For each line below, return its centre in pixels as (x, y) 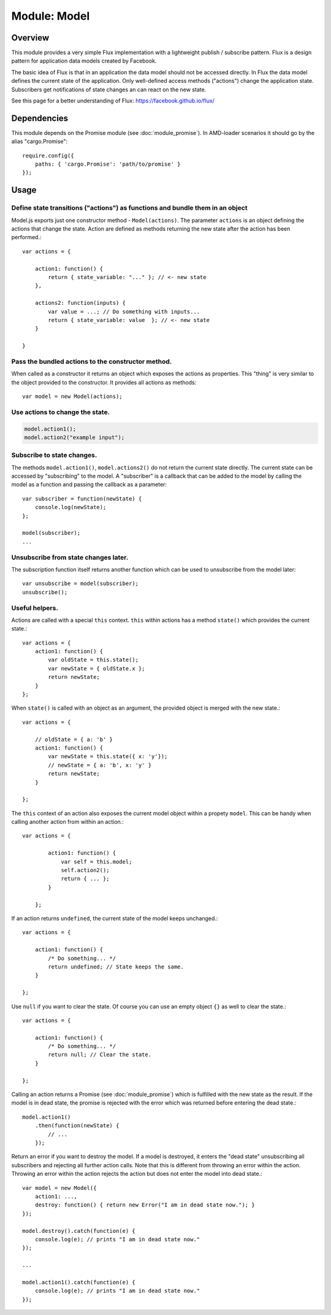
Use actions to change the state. (61, 412)
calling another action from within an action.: (67, 822)
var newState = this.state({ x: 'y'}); (108, 757)
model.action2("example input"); (74, 437)
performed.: (26, 237)
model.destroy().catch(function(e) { (79, 1231)
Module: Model (51, 16)
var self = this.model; (97, 861)
